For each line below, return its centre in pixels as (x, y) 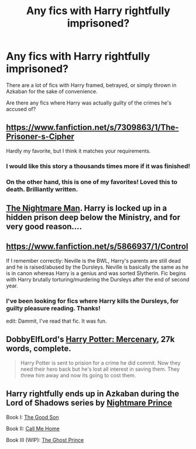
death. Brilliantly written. (42, 189)
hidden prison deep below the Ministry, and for (93, 217)
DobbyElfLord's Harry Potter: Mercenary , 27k (90, 339)
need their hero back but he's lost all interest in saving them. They (100, 369)
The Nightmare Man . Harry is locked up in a (87, 208)
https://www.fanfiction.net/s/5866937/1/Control (97, 247)
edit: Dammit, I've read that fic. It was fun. (56, 321)
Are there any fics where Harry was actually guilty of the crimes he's (89, 103)
